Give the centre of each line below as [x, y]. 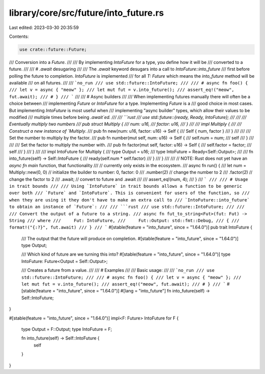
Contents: [19, 36]
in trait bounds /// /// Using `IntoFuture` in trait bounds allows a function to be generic [126, 186]
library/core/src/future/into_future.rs [86, 13]
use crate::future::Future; [53, 49]
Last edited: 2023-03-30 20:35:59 [44, 28]
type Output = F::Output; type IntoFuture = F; [67, 329]
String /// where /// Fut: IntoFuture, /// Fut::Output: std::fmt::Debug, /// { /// [124, 220]
